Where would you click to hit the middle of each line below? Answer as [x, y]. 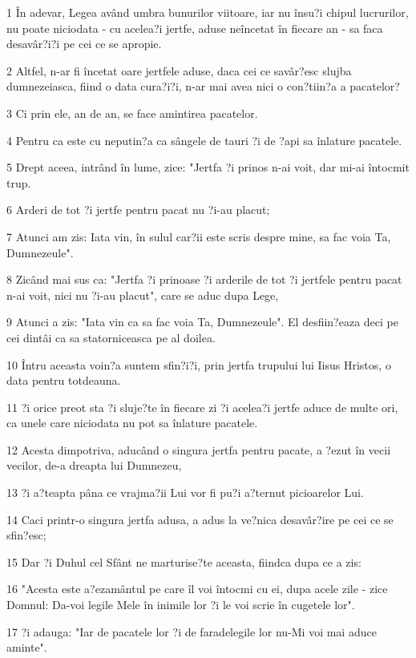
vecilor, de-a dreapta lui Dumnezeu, [94, 465]
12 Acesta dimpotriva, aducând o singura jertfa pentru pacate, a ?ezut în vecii [199, 449]
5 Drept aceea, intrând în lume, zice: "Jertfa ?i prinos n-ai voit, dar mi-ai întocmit [208, 167]
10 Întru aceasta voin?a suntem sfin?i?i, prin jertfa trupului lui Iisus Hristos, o [199, 364]
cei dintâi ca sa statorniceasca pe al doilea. [111, 337]
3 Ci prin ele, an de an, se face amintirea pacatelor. [132, 113]
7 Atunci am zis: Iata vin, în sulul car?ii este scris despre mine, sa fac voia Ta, [199, 236]
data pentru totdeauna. [64, 380]
